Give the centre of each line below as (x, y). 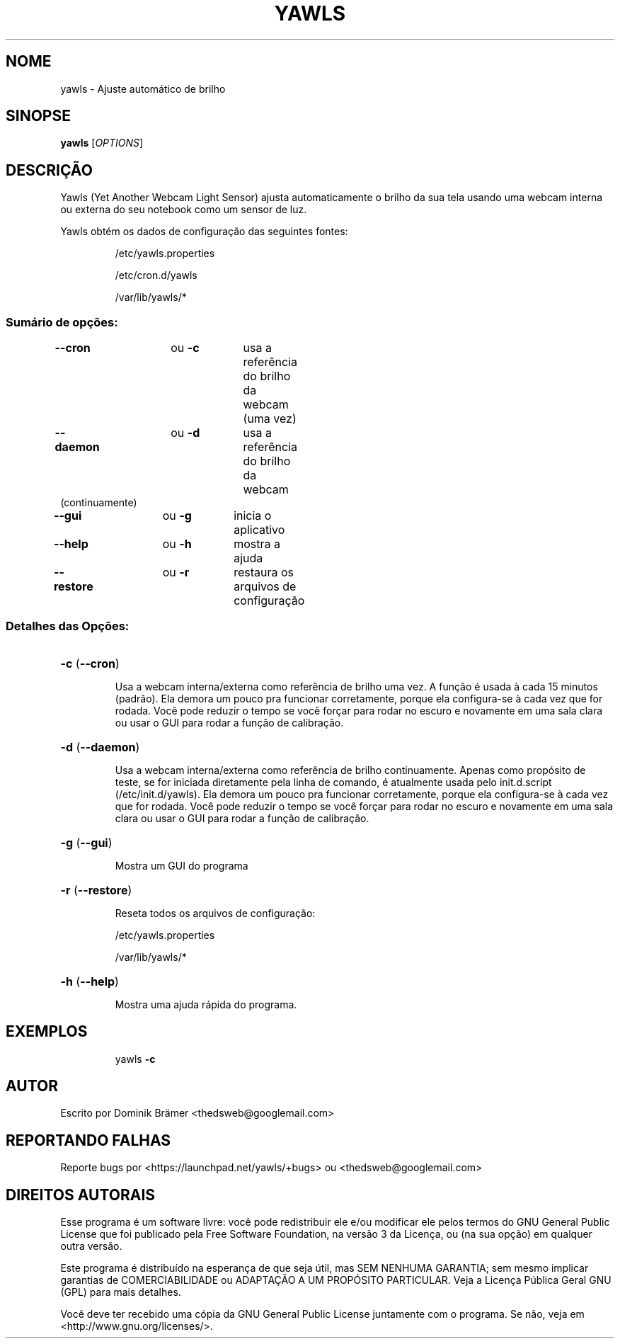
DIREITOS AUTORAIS (81, 1195)
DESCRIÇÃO (49, 170)
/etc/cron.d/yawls (156, 275)
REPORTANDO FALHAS (88, 1140)
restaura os (264, 573)
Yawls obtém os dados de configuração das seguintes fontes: (204, 232)
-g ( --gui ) (86, 842)
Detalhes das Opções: (68, 626)
